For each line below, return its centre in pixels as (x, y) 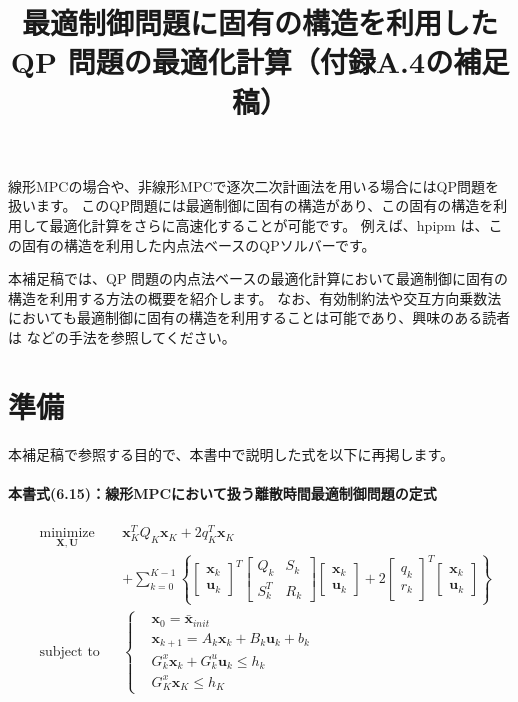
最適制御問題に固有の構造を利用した (259, 22)
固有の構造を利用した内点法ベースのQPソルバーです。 (198, 244)
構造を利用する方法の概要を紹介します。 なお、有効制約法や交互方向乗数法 (255, 297)
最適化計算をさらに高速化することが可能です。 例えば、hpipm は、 (269, 224)
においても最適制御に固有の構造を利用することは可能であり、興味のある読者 (259, 317)
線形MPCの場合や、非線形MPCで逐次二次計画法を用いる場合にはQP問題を (253, 185)
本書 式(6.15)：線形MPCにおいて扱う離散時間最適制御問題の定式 (222, 492)
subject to (69, 651)
